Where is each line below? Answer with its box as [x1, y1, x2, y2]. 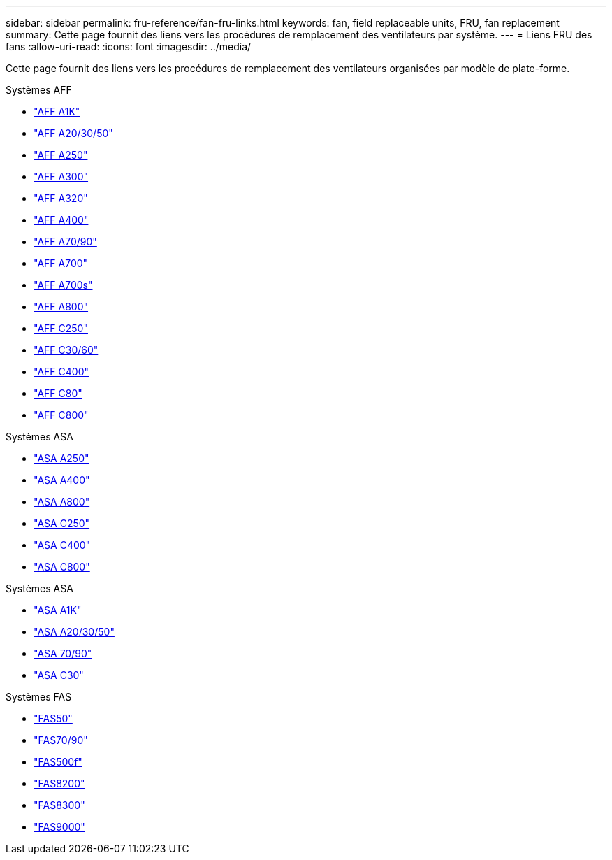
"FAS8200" [34, 777, 85, 789]
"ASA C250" [34, 517, 90, 529]
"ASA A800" [34, 496, 90, 508]
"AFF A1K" [34, 106, 80, 117]
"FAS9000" [34, 821, 85, 833]
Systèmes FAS [6, 691, 72, 703]
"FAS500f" [34, 756, 82, 768]
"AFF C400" [34, 366, 89, 378]
